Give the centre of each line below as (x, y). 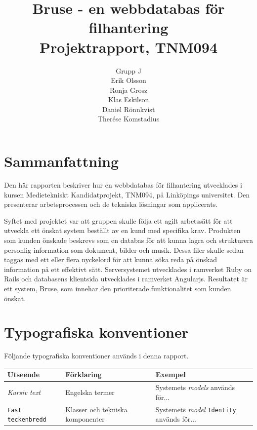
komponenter (85, 419)
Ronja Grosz (128, 90)
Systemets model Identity (196, 409)
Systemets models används (195, 387)
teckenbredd (27, 420)
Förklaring (84, 374)
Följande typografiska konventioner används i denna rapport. (96, 356)
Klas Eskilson (128, 99)
